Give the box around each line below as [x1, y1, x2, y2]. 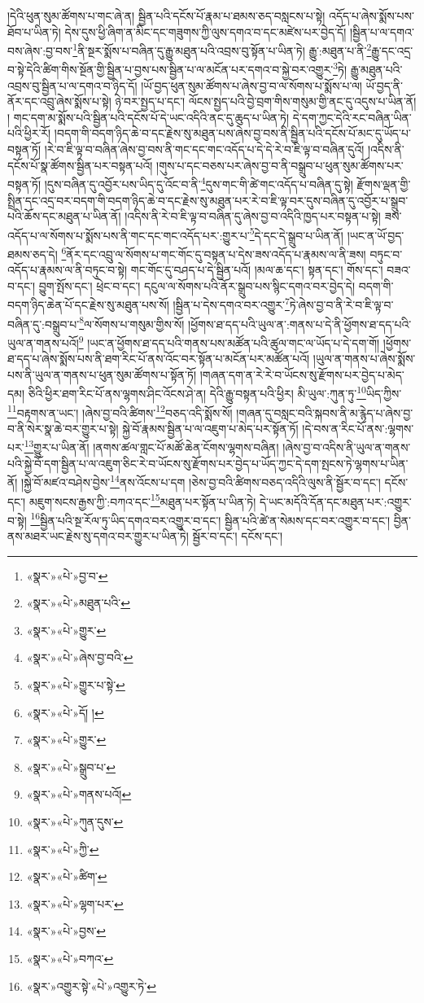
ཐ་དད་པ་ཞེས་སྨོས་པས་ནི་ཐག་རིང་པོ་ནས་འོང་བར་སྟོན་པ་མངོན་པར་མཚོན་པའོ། [7, 350, 310, 367]
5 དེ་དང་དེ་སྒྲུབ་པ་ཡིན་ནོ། [249, 224, 343, 243]
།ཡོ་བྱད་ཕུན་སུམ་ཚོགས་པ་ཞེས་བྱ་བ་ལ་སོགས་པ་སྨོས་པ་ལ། [141, 77, 362, 94]
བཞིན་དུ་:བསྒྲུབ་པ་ [7, 315, 80, 332]
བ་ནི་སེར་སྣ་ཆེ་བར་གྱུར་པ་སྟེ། [7, 419, 119, 436]
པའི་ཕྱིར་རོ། [7, 125, 51, 142]
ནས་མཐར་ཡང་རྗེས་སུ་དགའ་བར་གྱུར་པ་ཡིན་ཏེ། [7, 528, 189, 544]
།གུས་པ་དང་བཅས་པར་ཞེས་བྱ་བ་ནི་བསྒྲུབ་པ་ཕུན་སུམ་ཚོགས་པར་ [156, 156, 404, 173]
